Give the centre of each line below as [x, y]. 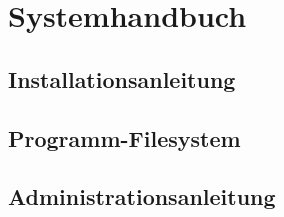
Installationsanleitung [122, 78]
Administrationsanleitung [142, 196]
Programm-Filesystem [124, 137]
